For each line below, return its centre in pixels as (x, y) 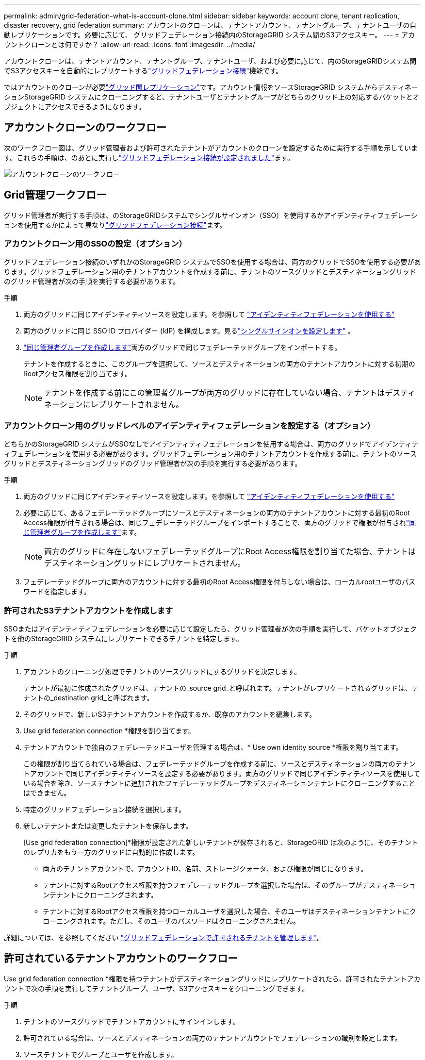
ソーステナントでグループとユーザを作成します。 (101, 1054)
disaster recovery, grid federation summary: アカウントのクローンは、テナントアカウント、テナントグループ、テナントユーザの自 (210, 25)
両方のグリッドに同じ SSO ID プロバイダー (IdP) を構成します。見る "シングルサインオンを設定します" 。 (189, 331)
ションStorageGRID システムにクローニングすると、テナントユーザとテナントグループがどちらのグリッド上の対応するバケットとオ (212, 97)
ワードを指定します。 (57, 592)
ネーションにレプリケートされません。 (114, 405)
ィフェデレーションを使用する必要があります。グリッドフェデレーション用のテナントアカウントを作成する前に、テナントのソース (210, 454)
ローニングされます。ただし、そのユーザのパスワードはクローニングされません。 (171, 921)
